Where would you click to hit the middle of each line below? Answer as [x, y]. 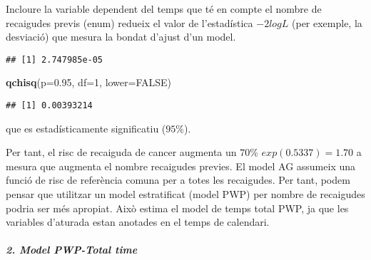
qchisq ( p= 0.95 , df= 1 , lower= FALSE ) [89, 82]
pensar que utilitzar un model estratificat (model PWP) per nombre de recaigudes [185, 194]
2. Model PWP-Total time [72, 250]
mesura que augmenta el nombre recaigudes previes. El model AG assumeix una [181, 166]
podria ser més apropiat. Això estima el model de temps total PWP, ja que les [177, 208]
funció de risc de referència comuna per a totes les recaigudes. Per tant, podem [178, 180]
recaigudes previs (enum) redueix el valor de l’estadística [129, 22]
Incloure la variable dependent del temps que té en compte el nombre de [164, 9]
